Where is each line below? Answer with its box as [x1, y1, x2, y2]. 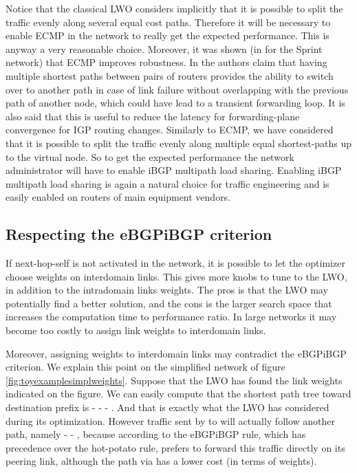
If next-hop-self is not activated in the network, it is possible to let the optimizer [6, 256, 345, 270]
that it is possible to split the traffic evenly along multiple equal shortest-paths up [6, 135, 352, 150]
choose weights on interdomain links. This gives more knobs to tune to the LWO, [6, 269, 347, 283]
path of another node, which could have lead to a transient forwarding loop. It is [6, 96, 345, 110]
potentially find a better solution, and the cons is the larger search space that [6, 296, 332, 310]
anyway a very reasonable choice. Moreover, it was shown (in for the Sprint [6, 41, 323, 56]
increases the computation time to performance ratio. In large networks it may [6, 309, 337, 324]
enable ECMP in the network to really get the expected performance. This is [6, 28, 329, 43]
